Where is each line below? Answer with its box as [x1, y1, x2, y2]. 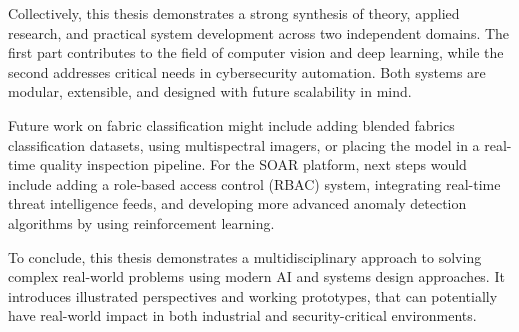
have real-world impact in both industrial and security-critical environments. [8, 305, 477, 326]
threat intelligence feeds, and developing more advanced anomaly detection [8, 193, 467, 214]
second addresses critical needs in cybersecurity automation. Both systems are [8, 61, 486, 82]
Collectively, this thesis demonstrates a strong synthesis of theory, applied [8, 3, 460, 23]
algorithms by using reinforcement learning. [8, 212, 275, 233]
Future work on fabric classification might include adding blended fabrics [8, 114, 455, 135]
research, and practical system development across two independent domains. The [8, 22, 510, 43]
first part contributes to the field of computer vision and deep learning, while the [8, 42, 504, 63]
